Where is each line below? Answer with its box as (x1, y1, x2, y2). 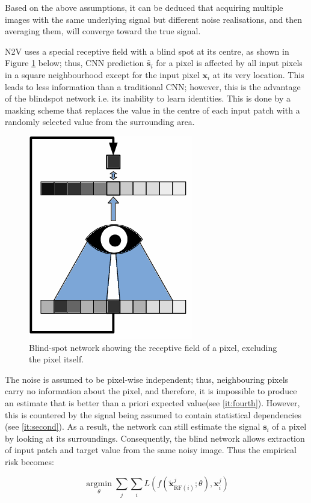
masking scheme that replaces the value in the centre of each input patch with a (5, 103, 300, 116)
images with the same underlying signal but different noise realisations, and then (5, 13, 303, 25)
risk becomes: (5, 455, 54, 468)
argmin (86, 480, 112, 489)
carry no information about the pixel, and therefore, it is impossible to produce (5, 385, 297, 397)
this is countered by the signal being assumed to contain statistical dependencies (5, 408, 301, 421)
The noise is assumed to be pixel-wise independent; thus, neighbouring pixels (5, 373, 289, 385)
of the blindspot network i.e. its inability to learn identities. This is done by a (5, 92, 291, 105)
